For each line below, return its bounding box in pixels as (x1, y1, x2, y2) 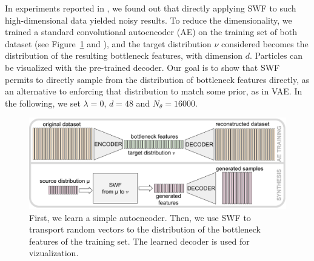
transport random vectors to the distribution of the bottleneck (29, 223, 261, 236)
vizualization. (29, 246, 79, 259)
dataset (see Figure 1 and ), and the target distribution (5, 37, 212, 50)
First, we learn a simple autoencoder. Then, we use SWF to (29, 211, 251, 223)
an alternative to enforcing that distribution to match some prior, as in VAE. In (5, 85, 302, 97)
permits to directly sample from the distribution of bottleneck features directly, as (5, 73, 310, 85)
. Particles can (250, 49, 303, 62)
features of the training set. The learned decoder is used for (29, 234, 250, 247)
